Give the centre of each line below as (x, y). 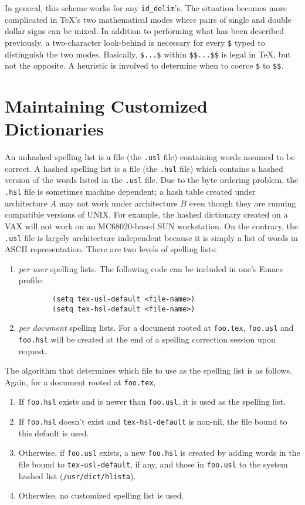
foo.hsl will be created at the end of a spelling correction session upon (147, 339)
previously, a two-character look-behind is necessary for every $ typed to (135, 42)
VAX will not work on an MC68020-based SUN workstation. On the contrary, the (152, 226)
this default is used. (54, 433)
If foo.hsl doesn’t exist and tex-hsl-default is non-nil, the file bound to (153, 421)
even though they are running (243, 203)
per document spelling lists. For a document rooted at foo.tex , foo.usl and (156, 328)
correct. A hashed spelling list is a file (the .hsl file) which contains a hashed (144, 168)
